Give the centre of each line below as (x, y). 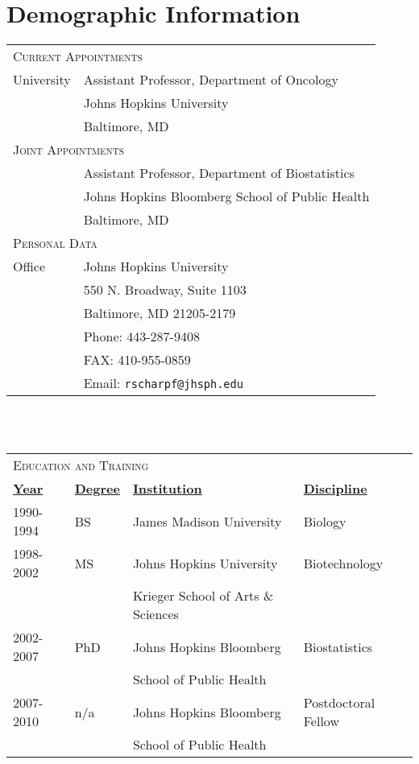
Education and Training (81, 465)
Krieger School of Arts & (203, 596)
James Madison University (207, 521)
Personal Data (55, 243)
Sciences (156, 614)
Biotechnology (343, 563)
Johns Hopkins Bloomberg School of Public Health (226, 196)
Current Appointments (78, 56)
